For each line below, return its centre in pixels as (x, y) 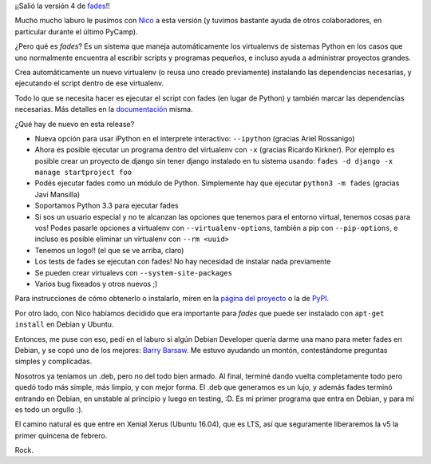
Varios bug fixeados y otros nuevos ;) (96, 284)
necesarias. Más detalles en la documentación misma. (104, 109)
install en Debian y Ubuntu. (64, 324)
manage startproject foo (83, 173)
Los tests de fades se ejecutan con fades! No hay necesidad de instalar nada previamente (183, 262)
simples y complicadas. (53, 361)
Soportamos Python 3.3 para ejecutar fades (107, 206)
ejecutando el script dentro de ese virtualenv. (89, 83)
